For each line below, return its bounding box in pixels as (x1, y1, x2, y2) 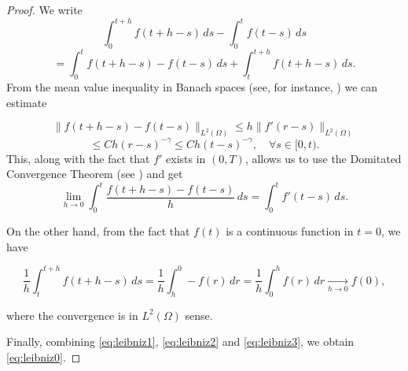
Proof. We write (6, 2, 83, 17)
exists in (166, 150, 206, 166)
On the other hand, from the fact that (6, 223, 190, 239)
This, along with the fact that (6, 150, 150, 166)
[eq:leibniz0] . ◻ (6, 348, 81, 365)
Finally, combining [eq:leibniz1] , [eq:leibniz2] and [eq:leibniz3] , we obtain (6, 333, 355, 350)
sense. (185, 306, 213, 323)
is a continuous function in (226, 223, 354, 239)
